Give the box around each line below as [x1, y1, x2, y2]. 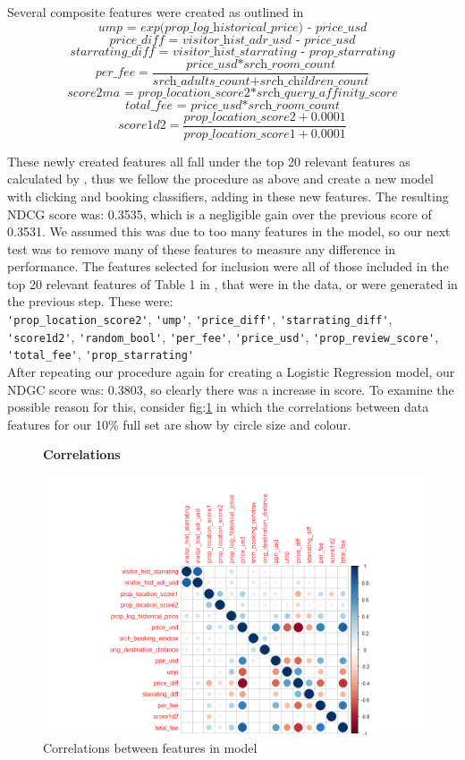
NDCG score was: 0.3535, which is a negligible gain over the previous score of [7, 204, 432, 223]
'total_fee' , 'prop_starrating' [7, 345, 195, 363]
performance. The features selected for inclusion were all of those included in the [7, 257, 449, 276]
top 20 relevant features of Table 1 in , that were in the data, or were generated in [7, 274, 458, 293]
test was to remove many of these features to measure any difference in [7, 239, 396, 258]
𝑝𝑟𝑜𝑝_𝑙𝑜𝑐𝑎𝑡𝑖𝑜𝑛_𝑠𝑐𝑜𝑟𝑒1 [183, 127, 296, 141]
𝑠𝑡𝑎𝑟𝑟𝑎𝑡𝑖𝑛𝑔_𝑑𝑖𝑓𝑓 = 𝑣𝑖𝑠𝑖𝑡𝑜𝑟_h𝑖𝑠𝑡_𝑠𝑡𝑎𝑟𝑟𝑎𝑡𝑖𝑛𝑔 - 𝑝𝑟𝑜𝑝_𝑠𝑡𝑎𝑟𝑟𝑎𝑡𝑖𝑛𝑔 [70, 45, 395, 58]
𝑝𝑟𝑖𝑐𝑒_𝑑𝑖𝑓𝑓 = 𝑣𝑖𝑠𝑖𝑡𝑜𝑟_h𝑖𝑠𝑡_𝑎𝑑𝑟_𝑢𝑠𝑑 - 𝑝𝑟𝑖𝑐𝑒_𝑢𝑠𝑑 [109, 33, 356, 47]
